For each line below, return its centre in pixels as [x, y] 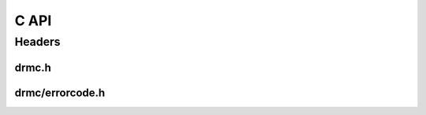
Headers [37, 42]
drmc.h [33, 67]
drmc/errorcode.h [60, 93]
